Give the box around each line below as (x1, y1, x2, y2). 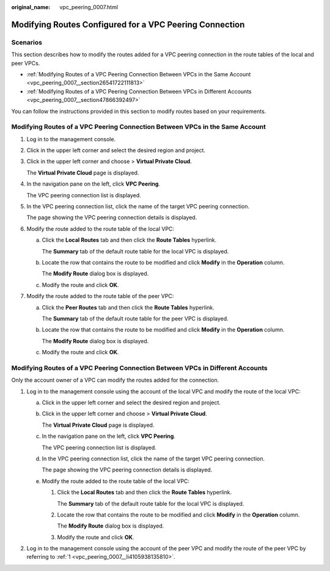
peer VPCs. (11, 59, 40, 67)
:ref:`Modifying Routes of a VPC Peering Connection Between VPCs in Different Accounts (26, 87, 252, 95)
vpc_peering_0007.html (59, 4, 119, 10)
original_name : (11, 4, 51, 10)
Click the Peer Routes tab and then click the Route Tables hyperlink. (42, 304, 215, 311)
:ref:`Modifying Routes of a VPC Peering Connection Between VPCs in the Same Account (26, 70, 251, 78)
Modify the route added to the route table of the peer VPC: (26, 293, 174, 300)
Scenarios (11, 38, 43, 46)
